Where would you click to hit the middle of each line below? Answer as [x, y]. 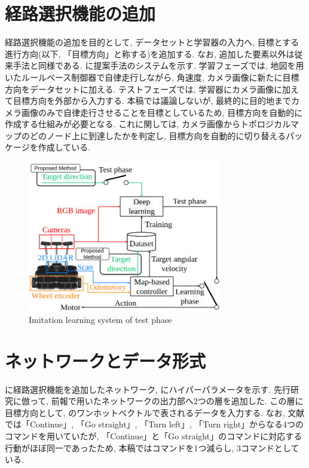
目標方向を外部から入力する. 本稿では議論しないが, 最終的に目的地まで [152, 101]
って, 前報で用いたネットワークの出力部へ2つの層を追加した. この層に [166, 401]
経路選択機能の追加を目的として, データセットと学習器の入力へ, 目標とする [152, 42]
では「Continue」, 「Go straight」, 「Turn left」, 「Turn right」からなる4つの [154, 424]
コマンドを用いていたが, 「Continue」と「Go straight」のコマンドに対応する [154, 436]
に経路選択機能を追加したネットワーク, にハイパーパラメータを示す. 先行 [148, 389]
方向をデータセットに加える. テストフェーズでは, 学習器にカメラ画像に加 [148, 89]
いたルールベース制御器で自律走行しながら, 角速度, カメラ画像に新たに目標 [152, 77]
